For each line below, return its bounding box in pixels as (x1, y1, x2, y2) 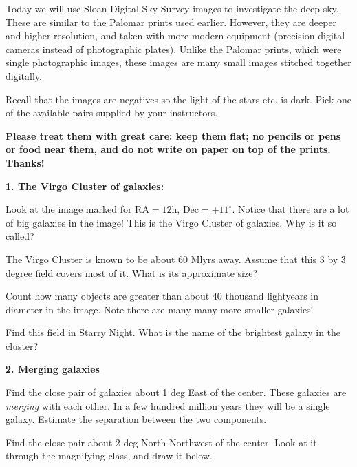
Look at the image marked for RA (6, 202, 149, 216)
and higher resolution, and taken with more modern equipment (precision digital (6, 28, 345, 43)
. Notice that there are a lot (232, 202, 349, 216)
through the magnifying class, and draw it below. (6, 448, 213, 463)
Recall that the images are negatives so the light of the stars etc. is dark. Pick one (6, 92, 351, 106)
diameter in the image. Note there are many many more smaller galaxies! (6, 302, 314, 316)
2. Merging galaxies (6, 362, 100, 376)
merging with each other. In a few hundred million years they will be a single (6, 398, 330, 413)
